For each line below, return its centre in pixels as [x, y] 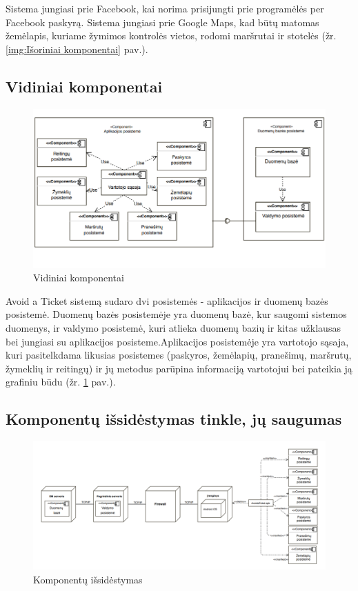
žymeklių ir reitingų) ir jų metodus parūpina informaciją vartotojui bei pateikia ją [179, 368]
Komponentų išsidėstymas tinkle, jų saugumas [174, 419]
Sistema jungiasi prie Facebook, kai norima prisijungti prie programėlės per [165, 8]
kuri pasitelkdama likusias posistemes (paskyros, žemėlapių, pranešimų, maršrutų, [179, 355]
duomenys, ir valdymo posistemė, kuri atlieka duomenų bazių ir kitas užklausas [173, 327]
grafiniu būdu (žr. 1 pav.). [61, 382]
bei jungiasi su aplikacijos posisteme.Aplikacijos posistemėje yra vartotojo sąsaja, [177, 341]
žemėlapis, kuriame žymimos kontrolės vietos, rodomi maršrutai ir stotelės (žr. [171, 36]
